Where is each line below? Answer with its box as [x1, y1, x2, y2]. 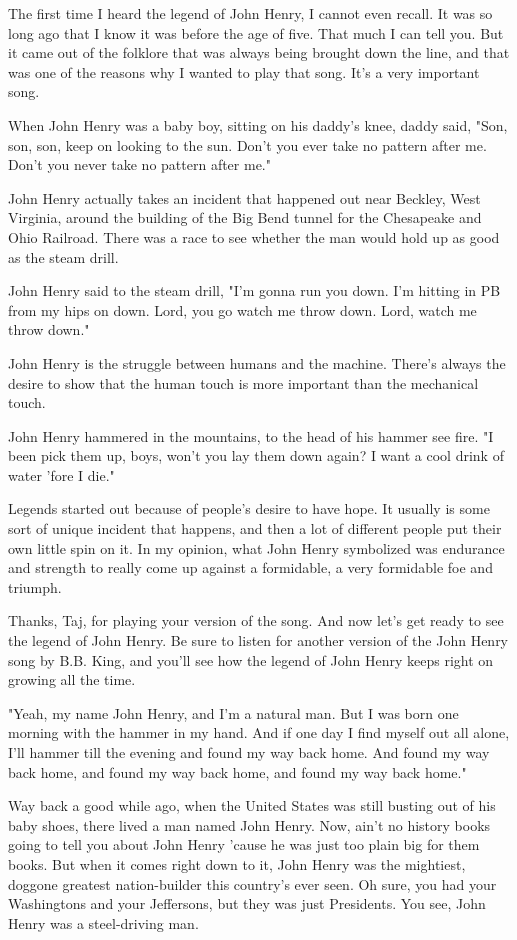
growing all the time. [8, 669, 136, 690]
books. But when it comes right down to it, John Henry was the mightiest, [8, 853, 466, 874]
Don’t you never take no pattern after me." [8, 154, 271, 175]
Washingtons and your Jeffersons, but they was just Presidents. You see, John [8, 893, 486, 914]
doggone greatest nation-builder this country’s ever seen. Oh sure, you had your [8, 873, 497, 894]
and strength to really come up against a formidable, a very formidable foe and [8, 557, 493, 578]
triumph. [8, 576, 62, 597]
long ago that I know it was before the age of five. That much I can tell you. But [8, 22, 504, 43]
